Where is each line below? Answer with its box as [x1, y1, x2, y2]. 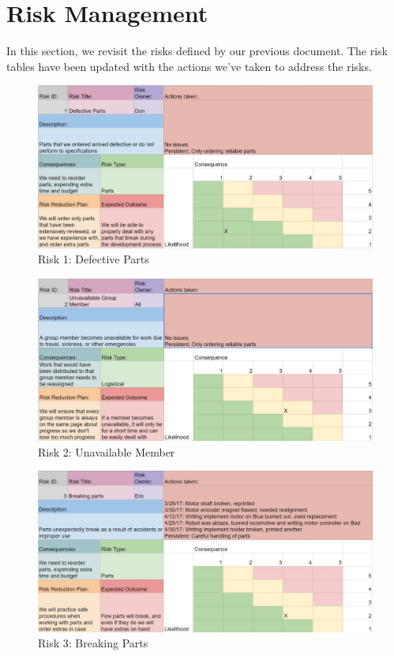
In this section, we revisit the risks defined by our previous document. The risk [6, 43, 388, 59]
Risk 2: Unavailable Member [38, 443, 175, 460]
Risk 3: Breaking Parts [38, 635, 148, 651]
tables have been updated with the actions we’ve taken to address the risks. [6, 58, 372, 74]
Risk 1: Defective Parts [38, 251, 149, 267]
